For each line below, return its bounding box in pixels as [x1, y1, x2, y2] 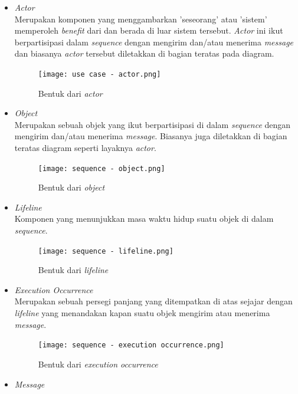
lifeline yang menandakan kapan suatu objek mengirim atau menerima [14, 307, 270, 319]
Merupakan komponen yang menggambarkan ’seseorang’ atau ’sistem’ [14, 12, 267, 25]
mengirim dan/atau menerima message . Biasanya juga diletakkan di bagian [14, 130, 287, 142]
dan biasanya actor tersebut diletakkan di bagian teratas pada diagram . [14, 47, 274, 60]
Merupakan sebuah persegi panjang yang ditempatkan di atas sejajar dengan [14, 295, 293, 307]
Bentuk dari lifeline [38, 264, 109, 276]
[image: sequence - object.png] [38, 164, 165, 173]
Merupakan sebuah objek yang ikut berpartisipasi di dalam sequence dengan [14, 118, 291, 130]
